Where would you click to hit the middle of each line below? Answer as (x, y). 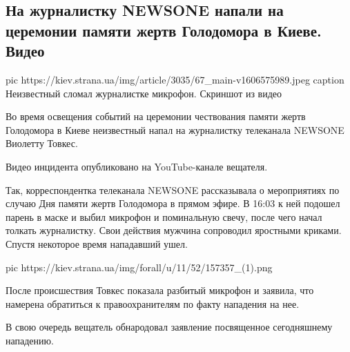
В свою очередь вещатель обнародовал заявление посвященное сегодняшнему (169, 327)
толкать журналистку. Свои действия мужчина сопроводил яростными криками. (174, 230)
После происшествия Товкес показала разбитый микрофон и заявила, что (160, 290)
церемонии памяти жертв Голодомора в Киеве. (164, 30)
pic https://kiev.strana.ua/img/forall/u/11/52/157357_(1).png (139, 267)
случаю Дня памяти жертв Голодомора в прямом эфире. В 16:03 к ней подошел (173, 203)
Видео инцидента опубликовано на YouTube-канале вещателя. (137, 166)
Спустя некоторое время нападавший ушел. (97, 243)
